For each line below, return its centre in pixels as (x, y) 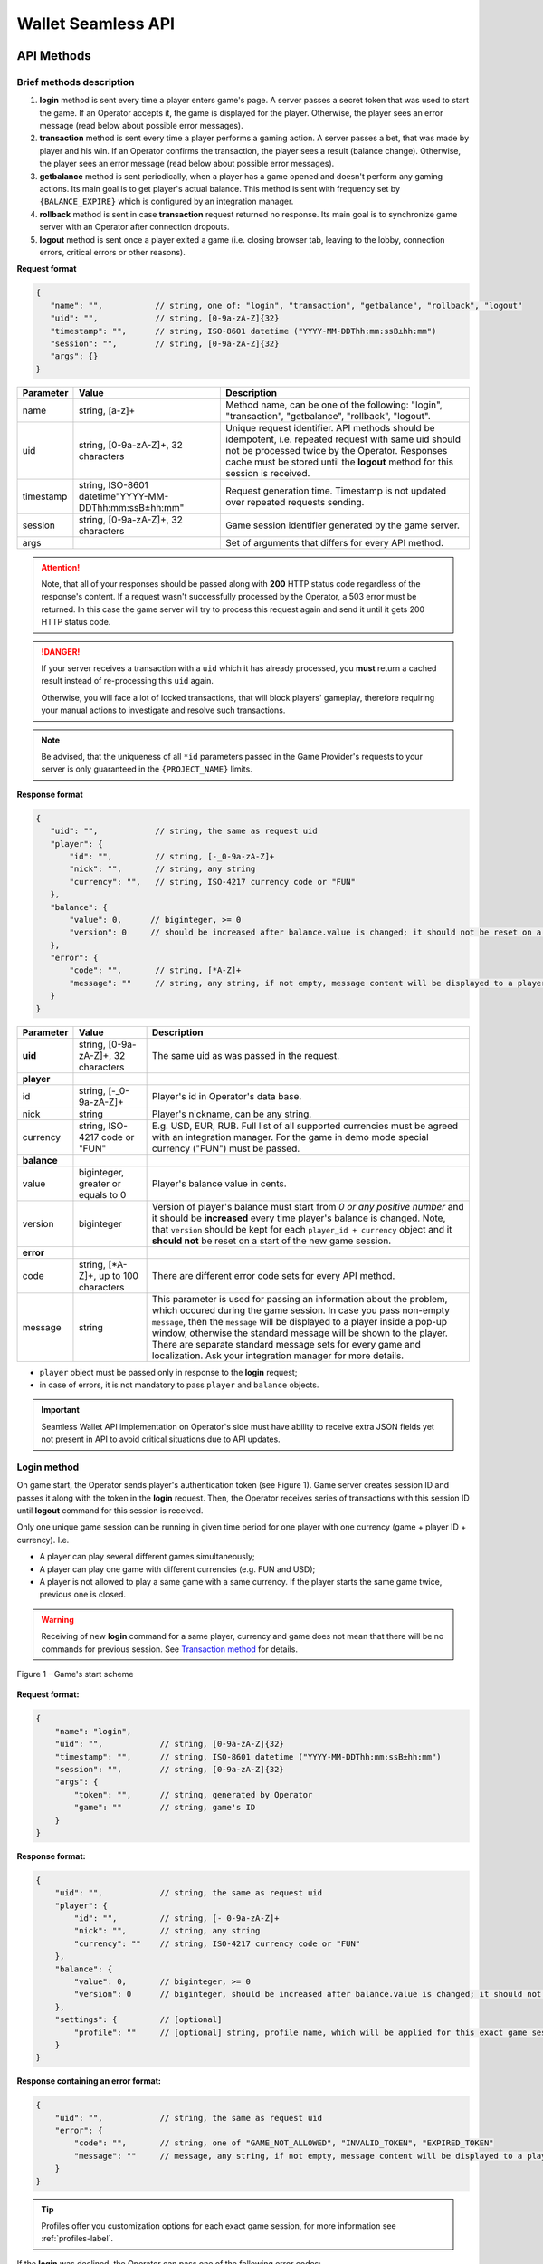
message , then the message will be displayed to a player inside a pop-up (300, 1321)
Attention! (61, 567)
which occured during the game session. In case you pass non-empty (300, 1310)
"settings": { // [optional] (138, 2020)
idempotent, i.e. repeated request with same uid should (343, 439)
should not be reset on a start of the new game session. (271, 1241)
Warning (57, 1619)
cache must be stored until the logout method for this (340, 462)
